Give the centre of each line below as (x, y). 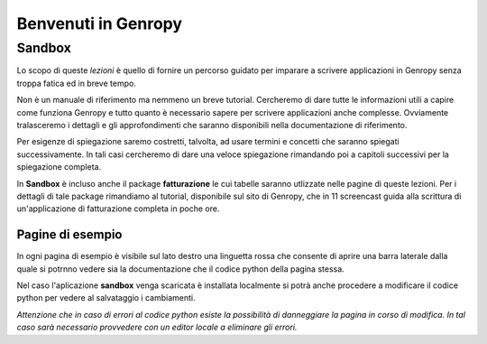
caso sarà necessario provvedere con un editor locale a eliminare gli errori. (157, 327)
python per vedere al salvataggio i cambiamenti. (106, 298)
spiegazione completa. (59, 167)
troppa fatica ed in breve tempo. (77, 83)
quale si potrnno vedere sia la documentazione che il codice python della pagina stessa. (180, 269)
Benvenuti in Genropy (100, 23)
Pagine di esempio (69, 235)
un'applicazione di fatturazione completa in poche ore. (118, 209)
